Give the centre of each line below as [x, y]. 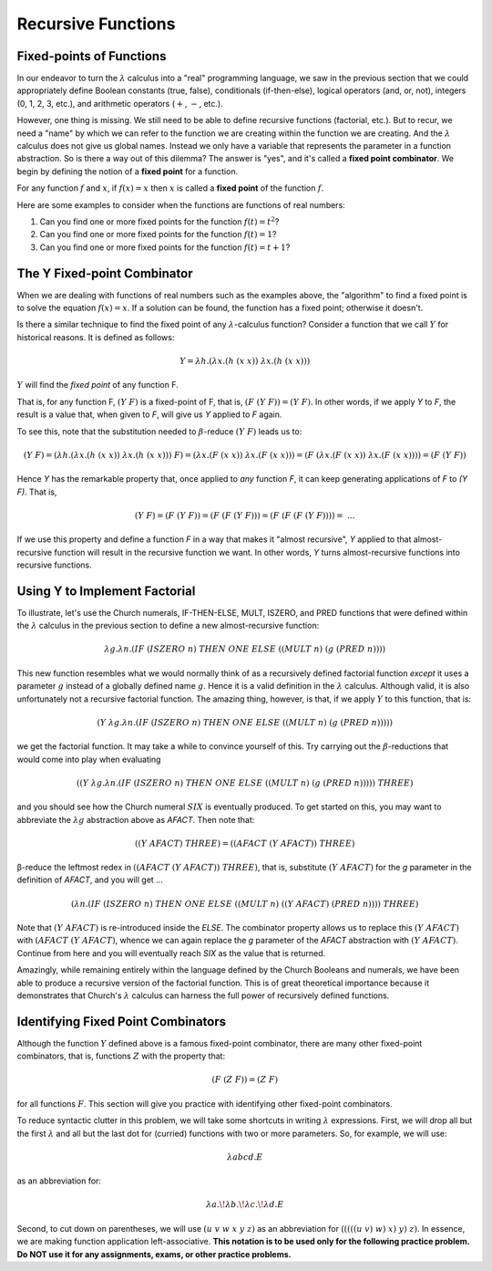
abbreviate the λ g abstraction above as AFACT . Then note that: [136, 819]
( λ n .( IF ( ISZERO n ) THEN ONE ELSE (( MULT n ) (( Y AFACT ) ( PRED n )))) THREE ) [245, 904]
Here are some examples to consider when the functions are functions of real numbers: [181, 204]
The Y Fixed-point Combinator [105, 273]
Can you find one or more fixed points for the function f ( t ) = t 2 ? [159, 221]
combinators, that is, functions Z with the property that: [121, 1056]
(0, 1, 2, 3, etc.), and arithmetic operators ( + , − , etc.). [120, 103]
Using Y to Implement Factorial [106, 591]
